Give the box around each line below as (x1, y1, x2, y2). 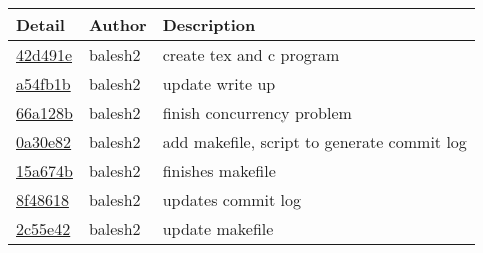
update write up (162, 72, 276, 95)
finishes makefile (162, 159, 276, 182)
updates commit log (162, 188, 301, 211)
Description (162, 13, 256, 36)
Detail (16, 13, 65, 36)
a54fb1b (16, 72, 71, 95)
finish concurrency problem (162, 101, 352, 124)
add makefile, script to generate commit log (162, 130, 467, 153)
